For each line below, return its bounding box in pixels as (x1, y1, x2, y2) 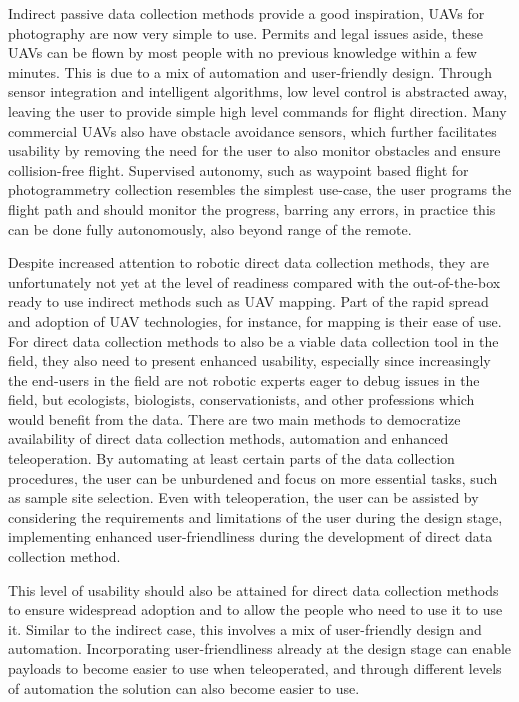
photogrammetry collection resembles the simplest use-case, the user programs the (8, 179, 512, 200)
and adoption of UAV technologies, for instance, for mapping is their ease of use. (8, 310, 502, 331)
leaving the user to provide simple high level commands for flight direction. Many (8, 100, 507, 121)
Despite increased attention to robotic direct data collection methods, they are (8, 252, 489, 273)
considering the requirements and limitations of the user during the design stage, (8, 506, 503, 527)
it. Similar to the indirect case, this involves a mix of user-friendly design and (8, 618, 482, 639)
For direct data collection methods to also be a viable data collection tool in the (8, 330, 499, 351)
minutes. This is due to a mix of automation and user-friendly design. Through (8, 61, 492, 82)
